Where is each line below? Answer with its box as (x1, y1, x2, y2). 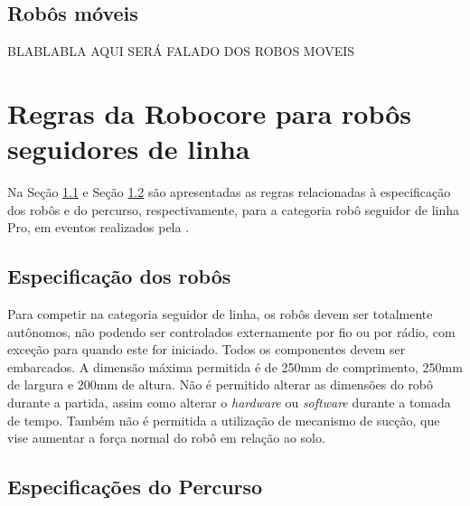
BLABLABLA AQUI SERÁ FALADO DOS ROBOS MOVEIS (7, 42, 355, 61)
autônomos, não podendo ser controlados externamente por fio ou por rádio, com (7, 322, 456, 341)
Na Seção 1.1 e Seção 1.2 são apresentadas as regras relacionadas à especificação (7, 183, 451, 201)
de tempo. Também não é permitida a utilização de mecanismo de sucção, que (7, 410, 440, 429)
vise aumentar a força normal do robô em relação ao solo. (7, 428, 325, 447)
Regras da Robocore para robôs (7, 94, 412, 131)
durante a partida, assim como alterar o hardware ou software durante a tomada (7, 393, 451, 412)
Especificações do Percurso (7, 473, 263, 501)
